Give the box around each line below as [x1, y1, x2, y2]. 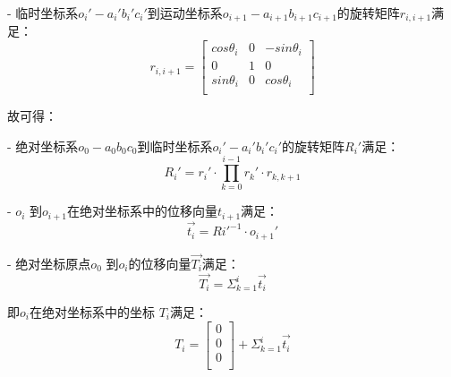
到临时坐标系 [137, 136, 213, 155]
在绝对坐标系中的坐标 [29, 303, 155, 321]
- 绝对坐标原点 [7, 253, 91, 272]
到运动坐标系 [147, 4, 223, 21]
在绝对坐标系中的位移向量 [66, 201, 217, 220]
